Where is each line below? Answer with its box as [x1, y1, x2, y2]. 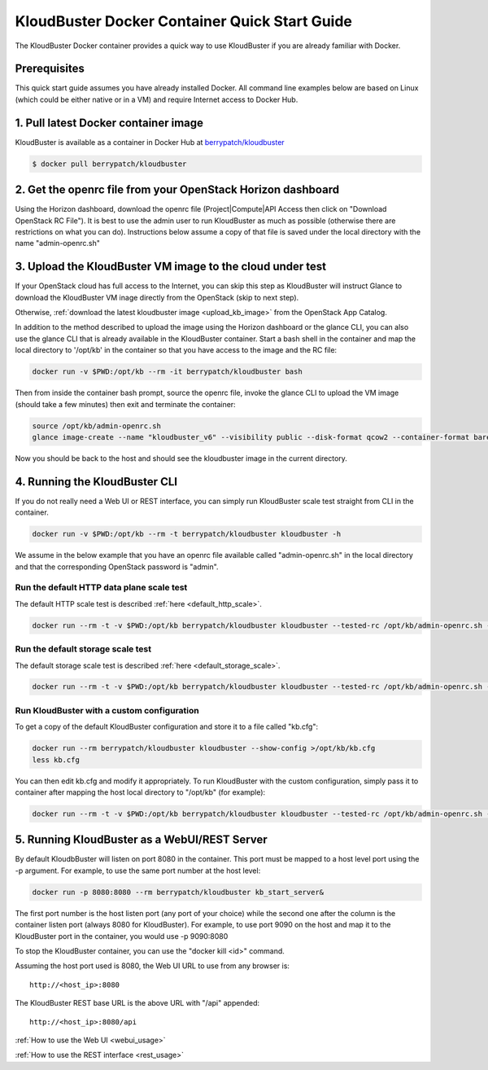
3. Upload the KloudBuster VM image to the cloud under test [15, 260, 327, 274]
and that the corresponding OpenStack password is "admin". [15, 562, 219, 572]
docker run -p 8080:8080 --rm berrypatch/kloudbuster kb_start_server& [32, 888, 325, 897]
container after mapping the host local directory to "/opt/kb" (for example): [15, 787, 266, 797]
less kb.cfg [32, 755, 81, 765]
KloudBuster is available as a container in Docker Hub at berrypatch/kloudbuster [15, 137, 285, 147]
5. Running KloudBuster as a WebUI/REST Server [15, 833, 268, 847]
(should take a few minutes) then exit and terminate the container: [15, 399, 236, 409]
